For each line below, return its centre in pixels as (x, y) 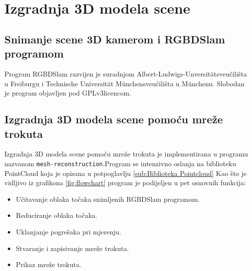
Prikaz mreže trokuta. (48, 264)
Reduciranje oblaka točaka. (57, 215)
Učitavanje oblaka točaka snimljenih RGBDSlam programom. (108, 199)
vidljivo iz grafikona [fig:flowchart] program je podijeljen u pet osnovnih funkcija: (125, 183)
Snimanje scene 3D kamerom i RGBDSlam (115, 39)
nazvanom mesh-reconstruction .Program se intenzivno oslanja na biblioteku (120, 163)
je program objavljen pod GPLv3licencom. (68, 93)
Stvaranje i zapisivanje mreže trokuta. (72, 248)
